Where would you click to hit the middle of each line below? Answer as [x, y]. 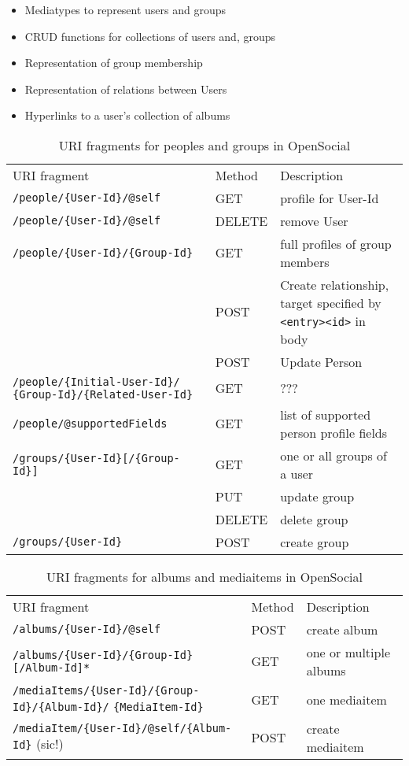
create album [342, 629]
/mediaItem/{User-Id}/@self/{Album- [122, 729]
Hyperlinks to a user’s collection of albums [127, 115]
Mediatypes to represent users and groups [125, 9]
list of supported [326, 414]
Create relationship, [335, 284]
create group [315, 542]
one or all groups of [333, 455]
